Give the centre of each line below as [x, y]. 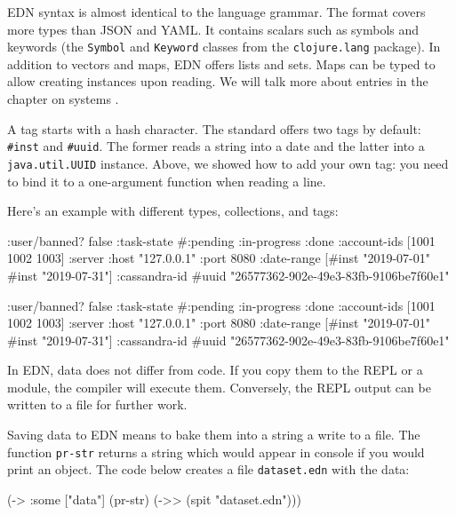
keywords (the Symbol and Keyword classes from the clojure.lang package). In [224, 47]
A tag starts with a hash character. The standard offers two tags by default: [214, 128]
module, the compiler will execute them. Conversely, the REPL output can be [219, 387]
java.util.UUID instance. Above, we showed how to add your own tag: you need [228, 163]
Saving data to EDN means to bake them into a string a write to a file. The [214, 435]
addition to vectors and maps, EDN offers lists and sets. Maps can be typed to [221, 63]
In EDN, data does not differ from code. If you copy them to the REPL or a [215, 370]
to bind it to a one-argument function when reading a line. [167, 181]
